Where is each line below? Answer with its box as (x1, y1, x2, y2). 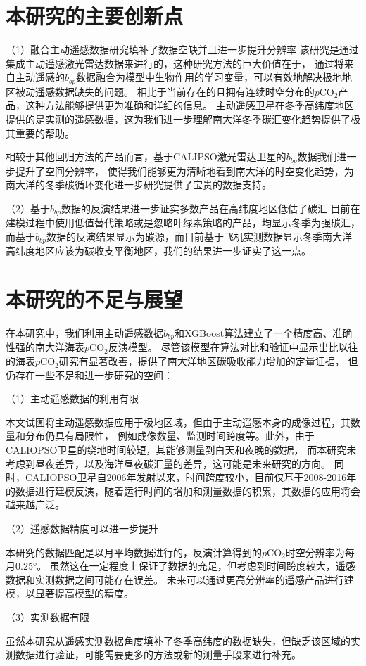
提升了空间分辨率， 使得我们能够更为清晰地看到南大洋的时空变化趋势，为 (15, 163, 354, 178)
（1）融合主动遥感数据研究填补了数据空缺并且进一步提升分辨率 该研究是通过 (6, 42, 359, 57)
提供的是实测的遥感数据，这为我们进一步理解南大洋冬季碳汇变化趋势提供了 (6, 111, 351, 126)
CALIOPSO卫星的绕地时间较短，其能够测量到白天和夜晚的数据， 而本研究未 (6, 442, 357, 457)
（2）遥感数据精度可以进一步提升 (6, 520, 158, 535)
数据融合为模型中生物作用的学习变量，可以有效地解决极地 (75, 70, 342, 84)
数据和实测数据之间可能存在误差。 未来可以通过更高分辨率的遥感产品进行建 (6, 572, 354, 587)
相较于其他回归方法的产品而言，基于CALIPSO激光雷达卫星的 (6, 149, 286, 164)
